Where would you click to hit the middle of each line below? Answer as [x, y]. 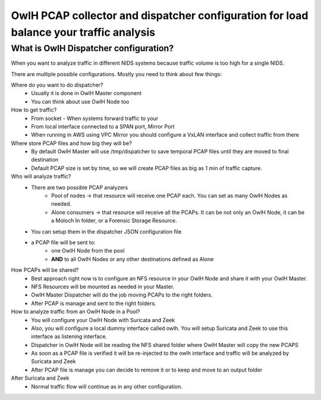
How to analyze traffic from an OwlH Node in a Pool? [75, 311]
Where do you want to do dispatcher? [57, 85]
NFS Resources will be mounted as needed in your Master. [103, 286]
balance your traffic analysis [83, 32]
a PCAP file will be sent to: [63, 242]
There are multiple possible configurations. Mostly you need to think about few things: [117, 74]
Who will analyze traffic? [41, 177]
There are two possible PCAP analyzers [80, 187]
